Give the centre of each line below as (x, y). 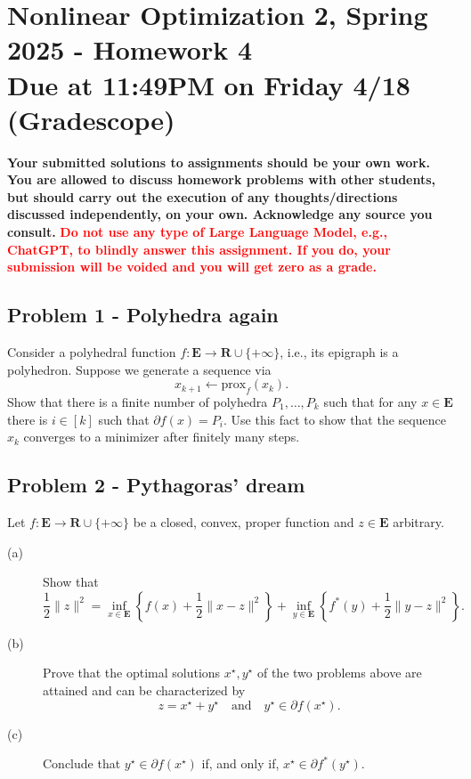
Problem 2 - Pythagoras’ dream (156, 485)
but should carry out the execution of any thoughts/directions (203, 196)
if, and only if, (240, 763)
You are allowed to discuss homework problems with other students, (222, 179)
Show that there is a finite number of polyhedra (138, 402)
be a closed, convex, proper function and (244, 522)
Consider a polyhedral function (92, 352)
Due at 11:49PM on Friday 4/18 (209, 84)
